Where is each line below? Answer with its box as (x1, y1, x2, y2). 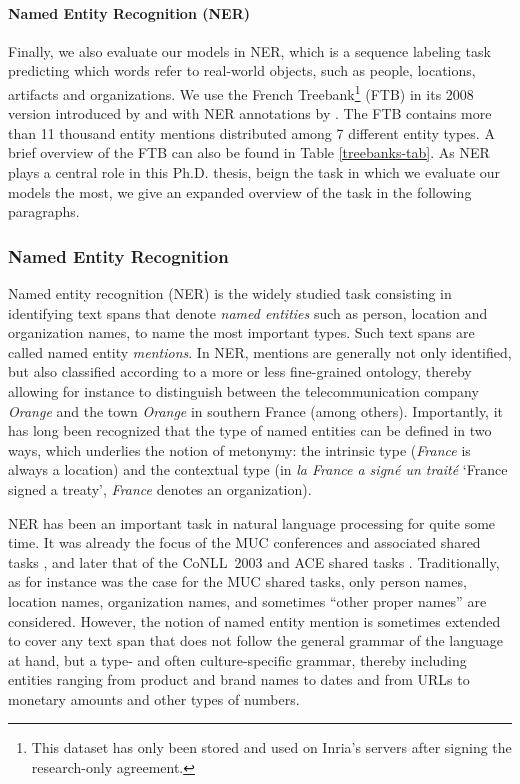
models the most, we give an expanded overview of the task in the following (8, 181, 472, 202)
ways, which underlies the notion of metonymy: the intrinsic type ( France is (8, 439, 471, 460)
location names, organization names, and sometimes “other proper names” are (8, 590, 487, 611)
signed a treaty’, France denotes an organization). (8, 478, 312, 499)
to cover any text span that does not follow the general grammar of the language (8, 630, 503, 651)
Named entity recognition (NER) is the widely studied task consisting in (8, 283, 452, 304)
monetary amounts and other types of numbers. (8, 688, 300, 709)
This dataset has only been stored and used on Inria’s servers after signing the (31, 737, 512, 758)
